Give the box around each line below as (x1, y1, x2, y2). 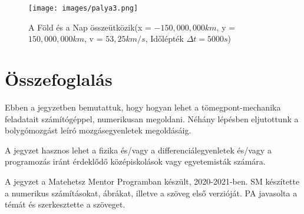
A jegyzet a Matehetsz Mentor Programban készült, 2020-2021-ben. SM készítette (5, 175, 300, 187)
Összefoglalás (5, 67, 113, 91)
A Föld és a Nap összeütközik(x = (28, 21, 151, 33)
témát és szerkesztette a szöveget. (5, 198, 125, 210)
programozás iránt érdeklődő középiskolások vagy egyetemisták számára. (5, 155, 266, 168)
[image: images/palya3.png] (28, 4, 138, 12)
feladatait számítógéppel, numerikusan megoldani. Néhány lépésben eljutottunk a (5, 112, 299, 125)
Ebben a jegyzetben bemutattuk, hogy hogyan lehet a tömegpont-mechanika (5, 101, 281, 113)
